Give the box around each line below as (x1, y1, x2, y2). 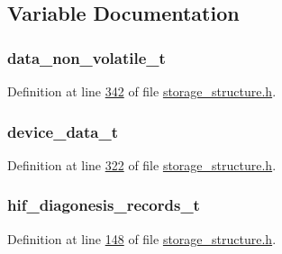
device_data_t (7, 120, 119, 142)
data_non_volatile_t (7, 46, 166, 68)
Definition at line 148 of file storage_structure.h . (7, 229, 277, 248)
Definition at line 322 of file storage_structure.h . (7, 155, 277, 174)
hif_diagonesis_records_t (7, 194, 200, 216)
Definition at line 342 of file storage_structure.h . (7, 82, 277, 100)
